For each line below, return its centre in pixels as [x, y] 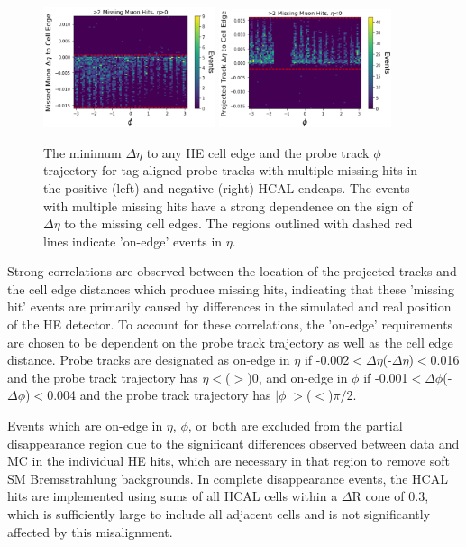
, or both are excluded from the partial [295, 426]
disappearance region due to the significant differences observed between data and [233, 443]
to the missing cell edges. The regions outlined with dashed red [238, 223]
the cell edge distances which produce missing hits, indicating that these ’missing [231, 288]
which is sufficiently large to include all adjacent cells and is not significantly [219, 514]
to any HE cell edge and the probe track [258, 152]
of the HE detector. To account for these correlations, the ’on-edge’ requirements [230, 324]
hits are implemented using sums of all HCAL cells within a [173, 496]
